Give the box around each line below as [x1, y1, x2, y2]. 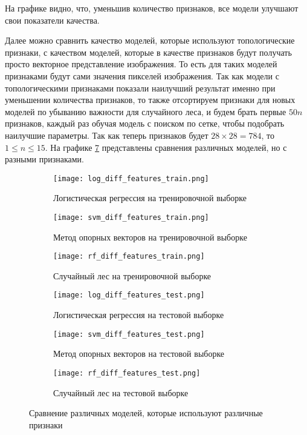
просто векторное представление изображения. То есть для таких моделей [5, 58, 277, 70]
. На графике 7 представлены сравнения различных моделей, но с [45, 141, 287, 153]
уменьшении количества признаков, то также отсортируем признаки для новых [5, 93, 296, 106]
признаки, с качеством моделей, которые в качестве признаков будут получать [5, 45, 292, 58]
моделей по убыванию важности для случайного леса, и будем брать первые [5, 105, 286, 118]
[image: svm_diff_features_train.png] [53, 213, 209, 222]
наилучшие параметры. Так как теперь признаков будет [5, 128, 208, 141]
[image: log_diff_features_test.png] [53, 291, 205, 300]
